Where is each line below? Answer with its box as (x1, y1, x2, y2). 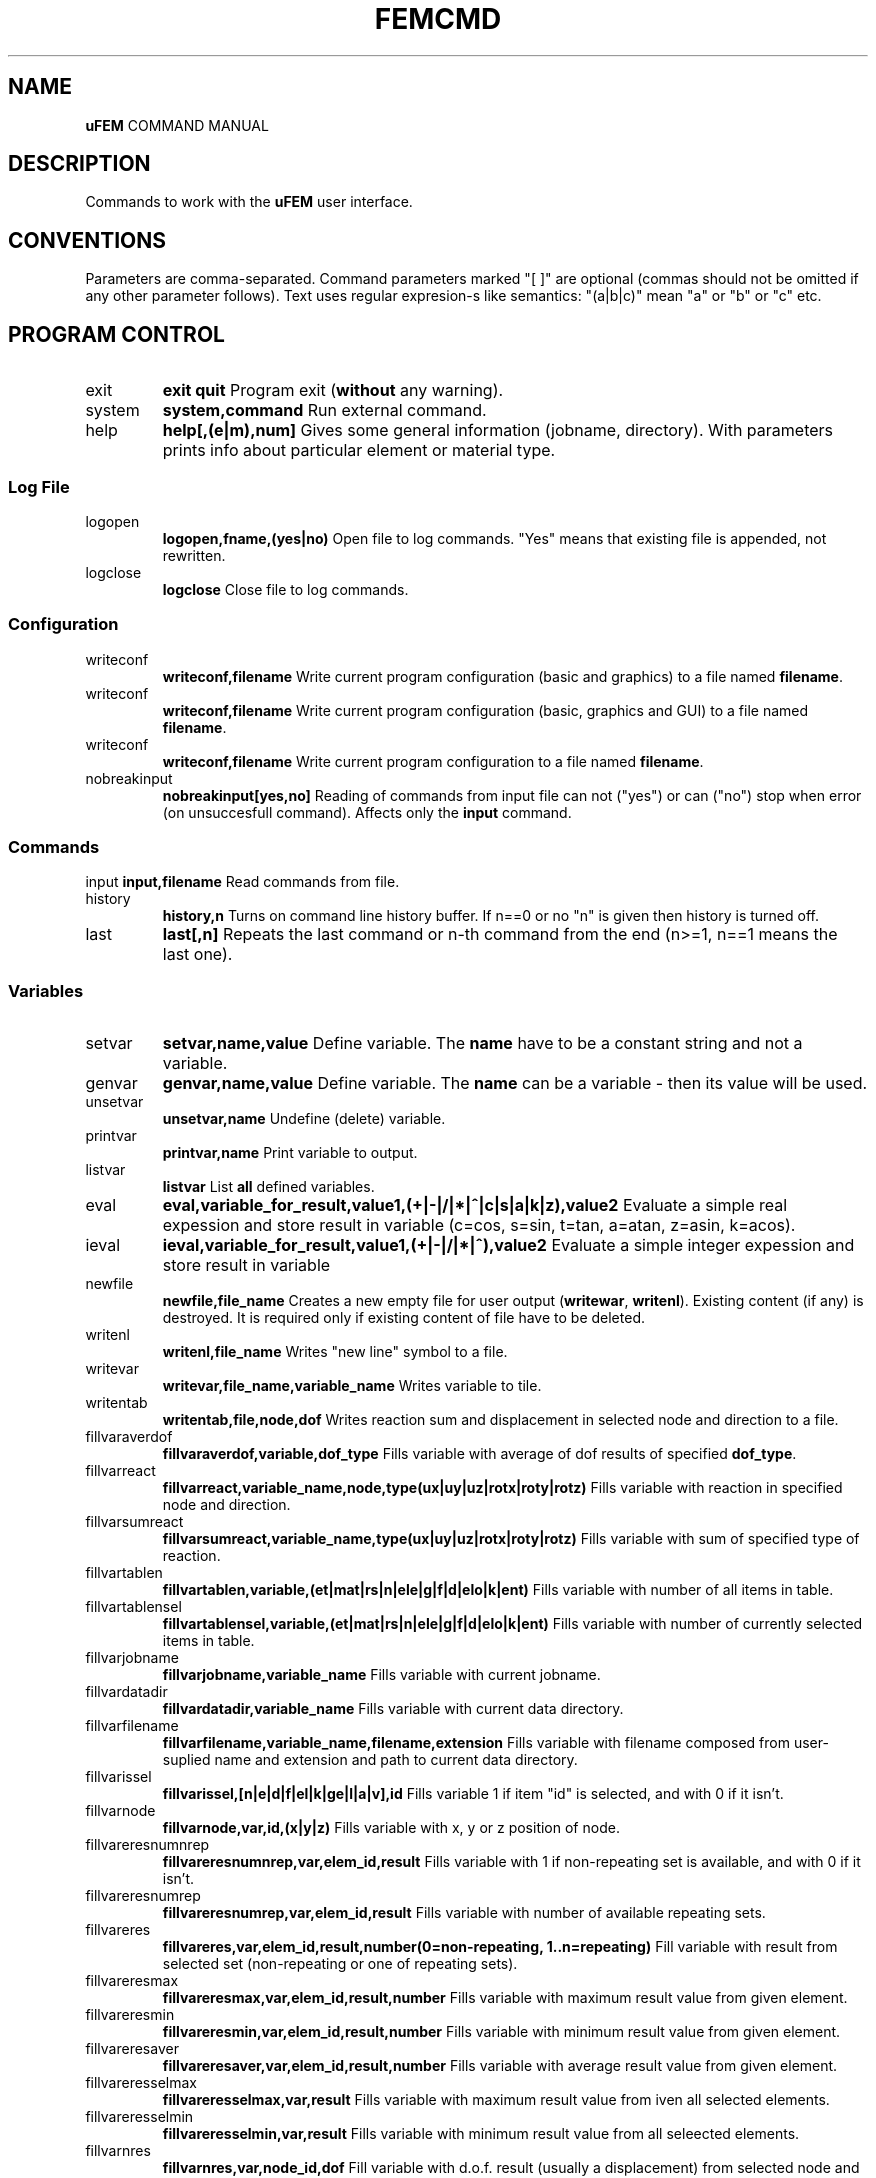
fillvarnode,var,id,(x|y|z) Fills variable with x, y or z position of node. (162, 1819, 620, 1837)
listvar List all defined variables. (162, 1178, 375, 1196)
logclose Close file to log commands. (162, 580, 409, 598)
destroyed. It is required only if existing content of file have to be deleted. (162, 1309, 645, 1327)
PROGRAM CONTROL (8, 321, 225, 347)
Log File (8, 476, 70, 497)
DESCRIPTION (8, 151, 151, 177)
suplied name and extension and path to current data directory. (162, 1751, 578, 1769)
